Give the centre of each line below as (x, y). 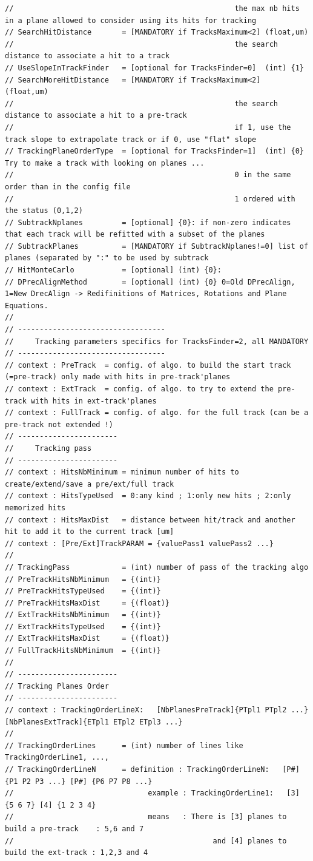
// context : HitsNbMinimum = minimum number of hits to (122, 472)
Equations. (27, 306)
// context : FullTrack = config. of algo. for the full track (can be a (157, 413)
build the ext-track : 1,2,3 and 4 (77, 853)
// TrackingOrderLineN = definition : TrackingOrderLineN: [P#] (152, 769)
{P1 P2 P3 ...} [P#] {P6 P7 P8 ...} (79, 781)
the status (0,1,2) (44, 211)
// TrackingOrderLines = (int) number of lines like (124, 745)
